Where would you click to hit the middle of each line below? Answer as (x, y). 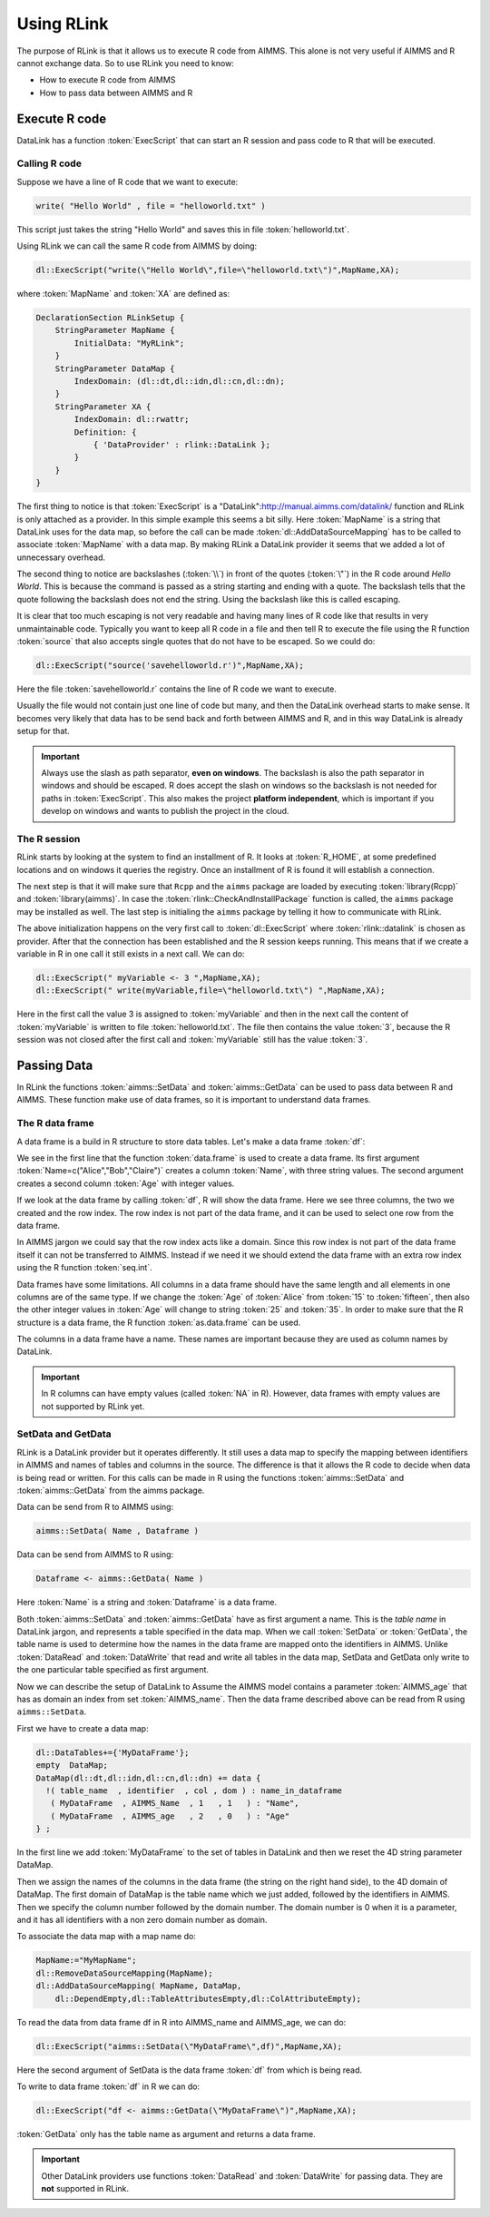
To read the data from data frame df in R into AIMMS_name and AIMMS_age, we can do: (181, 2022)
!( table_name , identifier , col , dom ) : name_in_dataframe (194, 1790)
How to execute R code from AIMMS (108, 80)
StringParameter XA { (103, 407)
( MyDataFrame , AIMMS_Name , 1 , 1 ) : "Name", (175, 1803)
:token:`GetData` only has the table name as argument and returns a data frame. (167, 2134)
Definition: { (105, 432)
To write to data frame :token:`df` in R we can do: (108, 2086)
